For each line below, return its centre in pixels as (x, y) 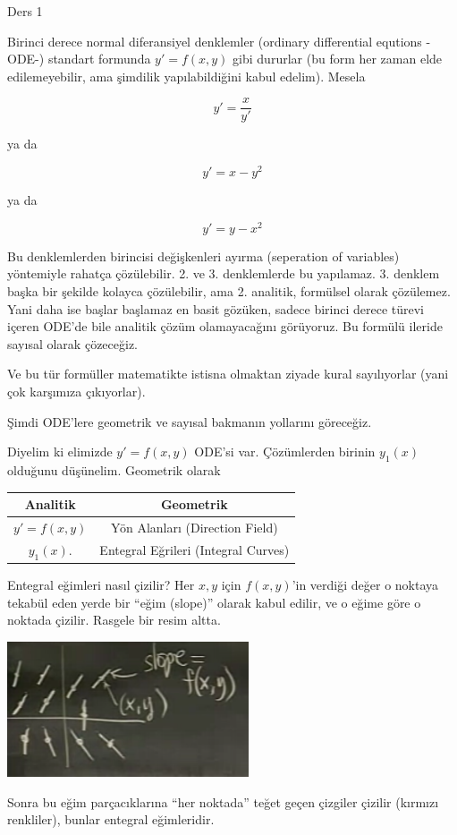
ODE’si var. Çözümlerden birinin (285, 452)
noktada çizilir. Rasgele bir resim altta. (114, 620)
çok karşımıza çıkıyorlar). (76, 391)
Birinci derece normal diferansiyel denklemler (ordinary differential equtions (215, 41)
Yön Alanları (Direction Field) (194, 527)
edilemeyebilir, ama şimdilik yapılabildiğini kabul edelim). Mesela (186, 76)
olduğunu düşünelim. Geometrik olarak (114, 469)
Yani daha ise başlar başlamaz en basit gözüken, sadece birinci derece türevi (216, 308)
